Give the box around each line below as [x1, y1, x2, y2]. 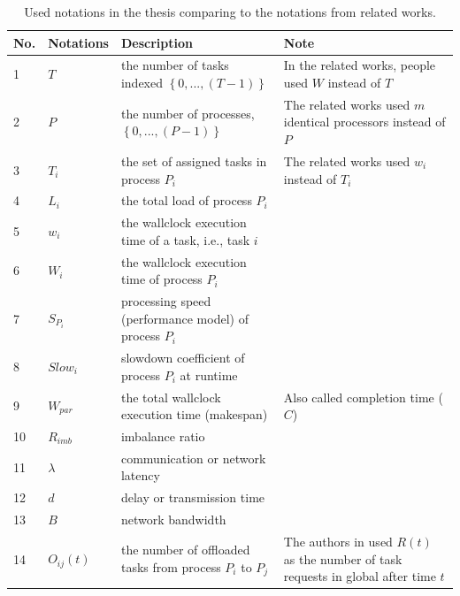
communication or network [120, 448, 266, 467]
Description [120, 33, 193, 51]
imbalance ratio [120, 426, 205, 445]
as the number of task [283, 549, 402, 568]
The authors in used [283, 531, 393, 550]
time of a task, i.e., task [120, 230, 250, 248]
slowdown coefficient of [120, 348, 245, 367]
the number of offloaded [120, 540, 250, 559]
